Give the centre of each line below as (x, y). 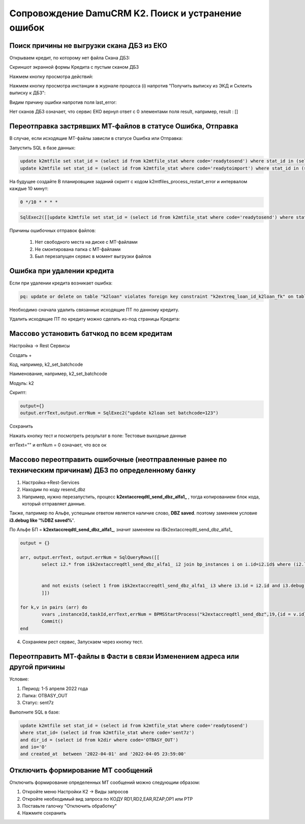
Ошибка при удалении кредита (62, 271)
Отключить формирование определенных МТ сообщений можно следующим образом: (105, 782)
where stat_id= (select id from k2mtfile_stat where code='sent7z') (107, 733)
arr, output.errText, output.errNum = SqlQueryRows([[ (90, 557)
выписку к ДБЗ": (27, 93)
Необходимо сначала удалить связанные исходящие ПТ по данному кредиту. (94, 309)
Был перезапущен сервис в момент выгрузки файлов (93, 256)
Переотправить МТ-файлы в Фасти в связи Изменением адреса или (124, 656)
